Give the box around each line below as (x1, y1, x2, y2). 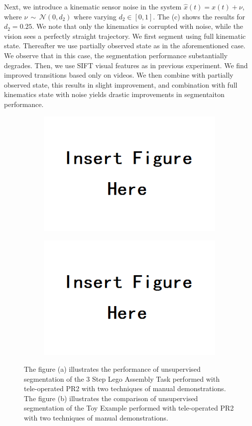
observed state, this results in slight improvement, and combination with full (4, 79, 238, 90)
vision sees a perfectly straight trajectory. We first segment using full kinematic (4, 30, 246, 41)
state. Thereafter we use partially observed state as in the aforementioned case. (4, 40, 246, 51)
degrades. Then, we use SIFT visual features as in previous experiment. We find (4, 60, 248, 70)
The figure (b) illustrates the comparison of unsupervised (24, 393, 198, 403)
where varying (74, 11, 117, 21)
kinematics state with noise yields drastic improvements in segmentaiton (4, 89, 225, 100)
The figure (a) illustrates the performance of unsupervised (24, 364, 201, 374)
